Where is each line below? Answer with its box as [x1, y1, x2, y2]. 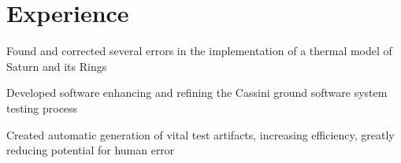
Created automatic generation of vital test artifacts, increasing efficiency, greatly [6, 126, 395, 143]
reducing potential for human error [6, 142, 175, 158]
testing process [6, 99, 78, 116]
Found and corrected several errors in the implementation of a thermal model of [6, 43, 392, 59]
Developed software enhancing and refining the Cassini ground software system [6, 84, 388, 101]
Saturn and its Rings [6, 57, 107, 74]
